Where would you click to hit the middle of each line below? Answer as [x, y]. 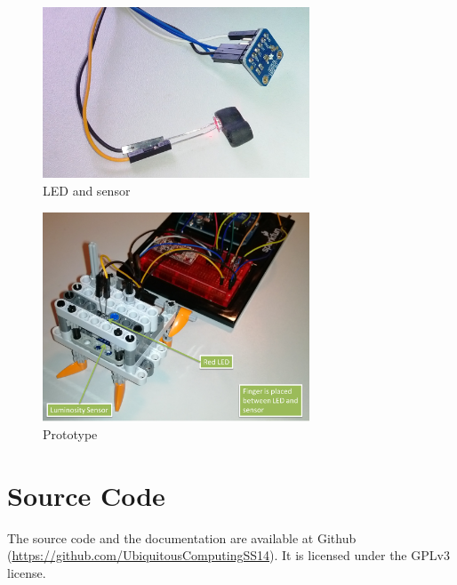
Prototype [70, 434]
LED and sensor [87, 191]
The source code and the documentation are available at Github [182, 537]
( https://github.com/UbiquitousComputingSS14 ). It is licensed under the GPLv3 [228, 555]
